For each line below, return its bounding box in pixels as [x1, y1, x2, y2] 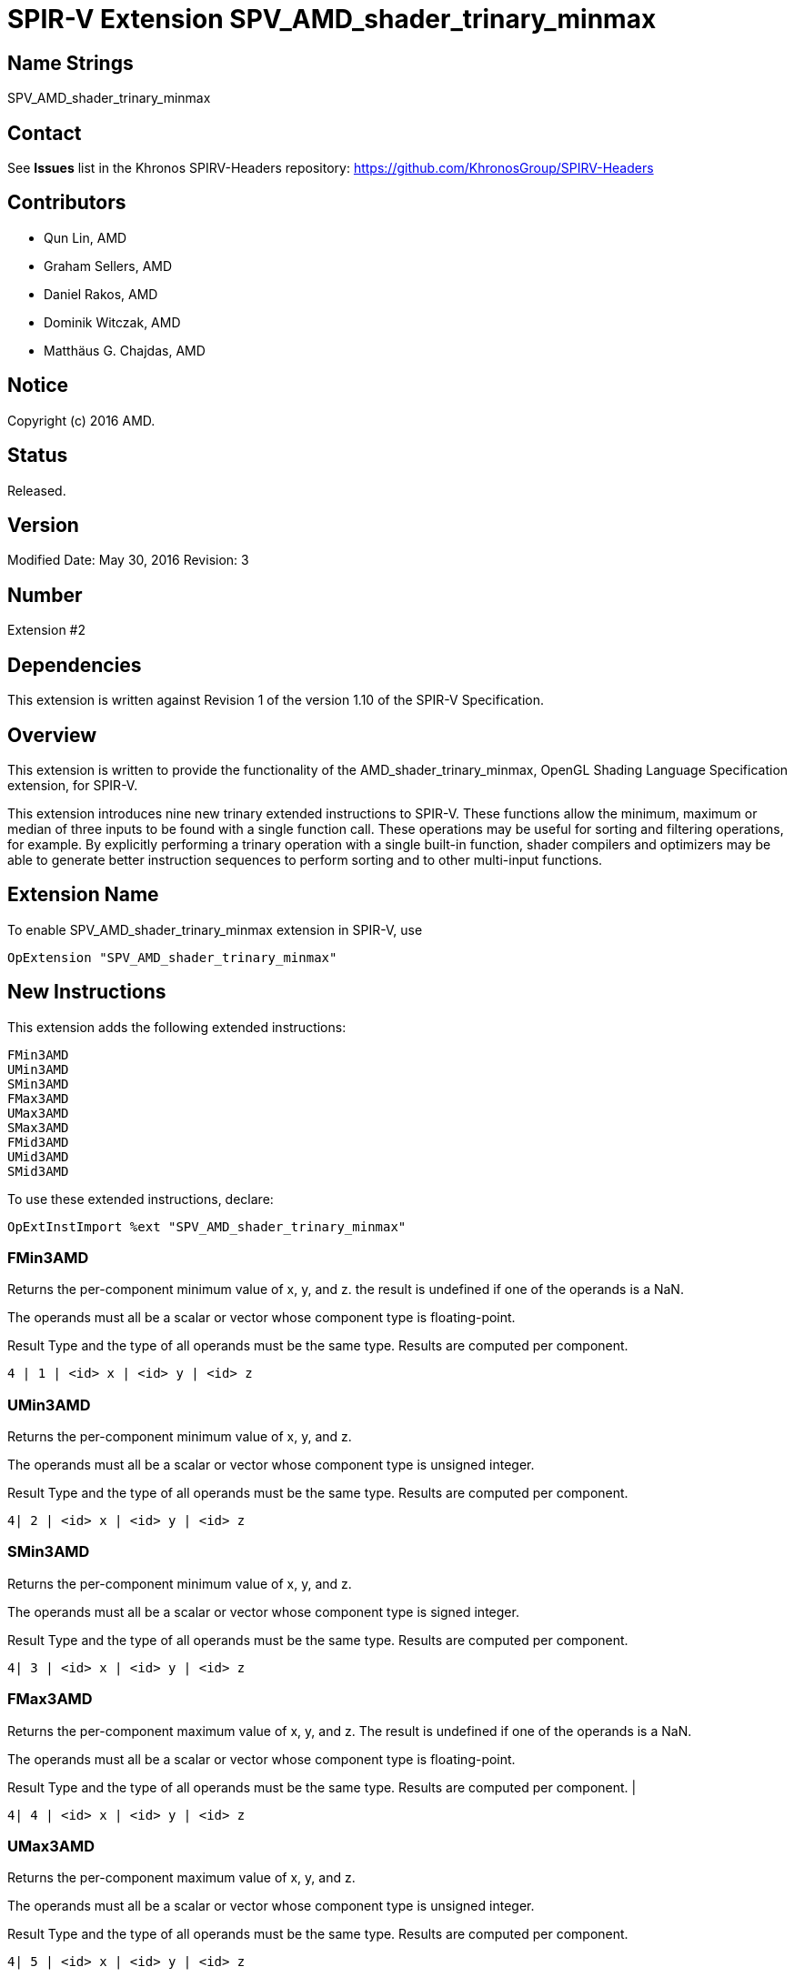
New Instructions [7, 980, 166, 1004]
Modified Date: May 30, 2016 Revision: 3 [7, 552, 249, 568]
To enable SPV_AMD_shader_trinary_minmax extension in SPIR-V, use [7, 921, 423, 938]
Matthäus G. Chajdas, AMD [44, 342, 206, 358]
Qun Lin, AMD [44, 229, 127, 246]
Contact [7, 121, 82, 145]
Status [7, 444, 68, 467]
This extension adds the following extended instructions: [7, 1019, 347, 1035]
